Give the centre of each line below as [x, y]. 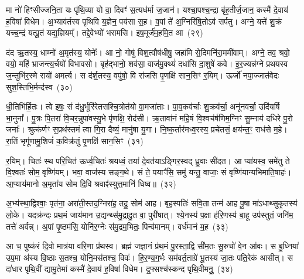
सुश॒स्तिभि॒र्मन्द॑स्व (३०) [39, 86]
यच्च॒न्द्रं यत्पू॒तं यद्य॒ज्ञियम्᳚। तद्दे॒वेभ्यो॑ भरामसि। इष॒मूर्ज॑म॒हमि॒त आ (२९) [105, 33]
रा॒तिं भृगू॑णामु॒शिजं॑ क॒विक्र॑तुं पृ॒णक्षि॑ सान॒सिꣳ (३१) [75, 140]
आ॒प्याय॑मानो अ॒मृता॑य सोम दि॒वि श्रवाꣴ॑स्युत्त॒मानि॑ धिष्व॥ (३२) [91, 183]
